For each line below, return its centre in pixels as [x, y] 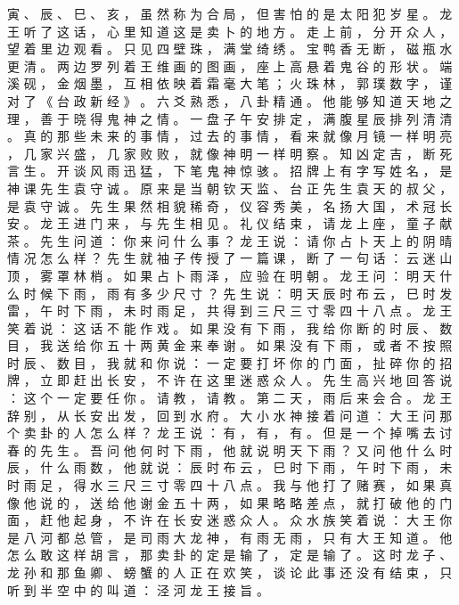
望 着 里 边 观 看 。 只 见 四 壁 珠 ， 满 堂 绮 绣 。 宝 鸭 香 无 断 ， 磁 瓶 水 [230, 49]
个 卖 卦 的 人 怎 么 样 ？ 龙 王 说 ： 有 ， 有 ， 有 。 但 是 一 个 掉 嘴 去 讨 [230, 433]
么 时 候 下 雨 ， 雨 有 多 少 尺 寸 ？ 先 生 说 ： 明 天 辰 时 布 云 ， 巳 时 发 [230, 293]
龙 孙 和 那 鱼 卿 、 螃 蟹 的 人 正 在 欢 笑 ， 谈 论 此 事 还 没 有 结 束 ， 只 [230, 572]
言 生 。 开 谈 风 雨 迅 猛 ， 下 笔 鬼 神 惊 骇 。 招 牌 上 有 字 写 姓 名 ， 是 [230, 171]
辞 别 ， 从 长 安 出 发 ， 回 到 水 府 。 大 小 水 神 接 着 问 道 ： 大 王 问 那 [230, 415]
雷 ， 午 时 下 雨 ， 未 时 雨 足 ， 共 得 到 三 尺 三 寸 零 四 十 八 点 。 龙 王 [230, 311]
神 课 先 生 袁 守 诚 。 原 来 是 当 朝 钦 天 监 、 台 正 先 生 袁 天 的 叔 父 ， [230, 188]
